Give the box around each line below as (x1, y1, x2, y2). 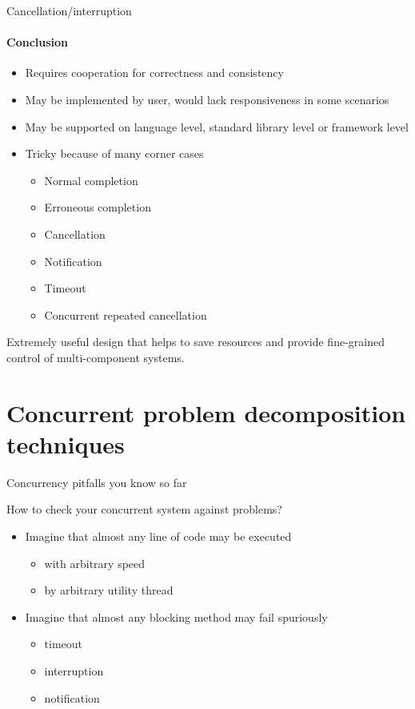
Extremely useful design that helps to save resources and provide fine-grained (6, 333, 385, 350)
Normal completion (44, 171, 138, 188)
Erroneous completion (44, 199, 151, 216)
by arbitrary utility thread (44, 582, 174, 598)
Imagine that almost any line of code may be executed (25, 528, 292, 545)
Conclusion (6, 34, 69, 50)
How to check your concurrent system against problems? (6, 501, 282, 518)
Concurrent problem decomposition (6, 396, 406, 429)
